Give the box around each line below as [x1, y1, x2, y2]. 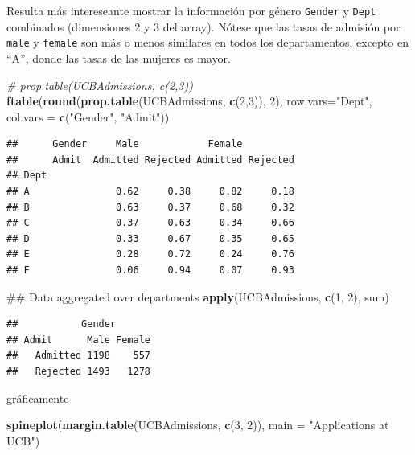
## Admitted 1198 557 [6, 350, 150, 362]
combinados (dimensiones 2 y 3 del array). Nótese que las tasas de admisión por [6, 18, 401, 35]
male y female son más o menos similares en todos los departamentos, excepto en [6, 34, 409, 51]
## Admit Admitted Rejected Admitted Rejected [6, 154, 294, 166]
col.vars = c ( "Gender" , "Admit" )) [6, 108, 170, 125]
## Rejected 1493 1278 [6, 366, 150, 377]
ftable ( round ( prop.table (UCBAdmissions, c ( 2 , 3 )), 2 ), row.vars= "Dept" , [6, 92, 372, 109]
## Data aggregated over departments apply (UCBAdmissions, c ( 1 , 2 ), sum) [6, 288, 389, 305]
